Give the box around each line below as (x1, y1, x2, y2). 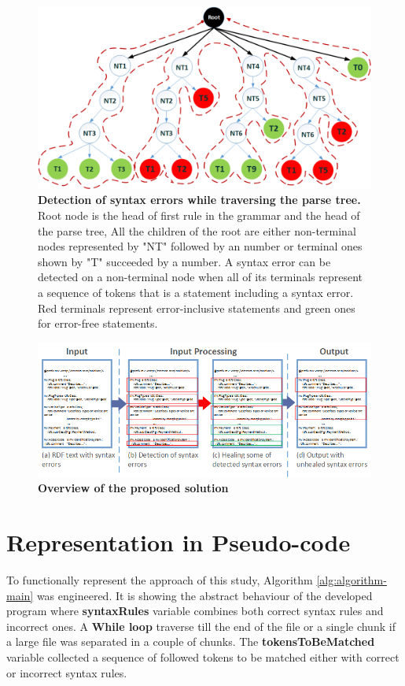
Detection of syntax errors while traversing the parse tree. (38, 191, 361, 208)
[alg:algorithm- (316, 572, 387, 588)
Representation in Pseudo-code (6, 526, 351, 558)
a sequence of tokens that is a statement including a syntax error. (38, 284, 354, 301)
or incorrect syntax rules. (6, 664, 127, 680)
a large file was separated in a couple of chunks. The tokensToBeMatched (6, 633, 375, 650)
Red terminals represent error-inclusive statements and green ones (38, 299, 355, 316)
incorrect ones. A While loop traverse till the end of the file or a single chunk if (6, 617, 396, 634)
